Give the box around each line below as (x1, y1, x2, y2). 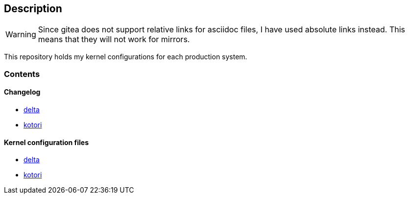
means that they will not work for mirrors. (38, 34, 190, 45)
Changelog (4, 88, 41, 97)
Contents (4, 69, 40, 79)
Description (4, 2, 62, 15)
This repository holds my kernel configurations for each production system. (4, 52, 247, 61)
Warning (5, 29, 36, 40)
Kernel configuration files (4, 138, 89, 147)
